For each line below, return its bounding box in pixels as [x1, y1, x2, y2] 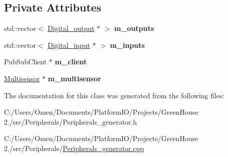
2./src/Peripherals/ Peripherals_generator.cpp [4, 143, 144, 153]
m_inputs [109, 39, 145, 50]
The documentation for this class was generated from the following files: [4, 90, 224, 100]
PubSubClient [4, 56, 47, 67]
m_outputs [114, 23, 154, 33]
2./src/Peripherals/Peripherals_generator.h [4, 116, 137, 127]
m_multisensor [47, 73, 101, 83]
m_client [54, 56, 87, 67]
